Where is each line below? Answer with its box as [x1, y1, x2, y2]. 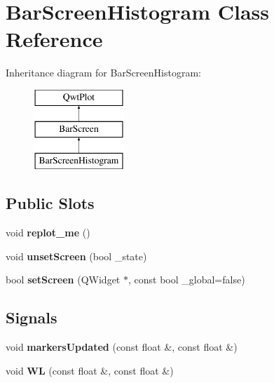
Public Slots [6, 192, 95, 214]
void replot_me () [6, 225, 90, 240]
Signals [6, 307, 57, 328]
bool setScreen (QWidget [6, 272, 121, 287]
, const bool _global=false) [128, 272, 245, 287]
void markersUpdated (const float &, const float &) [6, 340, 238, 354]
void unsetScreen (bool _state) [6, 248, 147, 263]
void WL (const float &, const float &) [6, 363, 174, 377]
